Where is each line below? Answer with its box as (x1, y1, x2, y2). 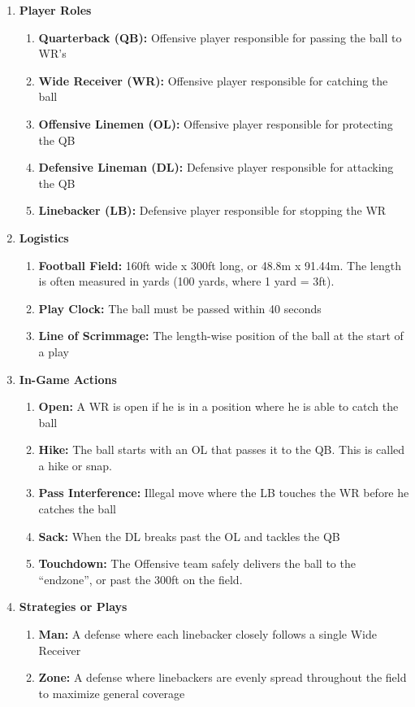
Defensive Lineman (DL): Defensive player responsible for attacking (38, 159, 394, 176)
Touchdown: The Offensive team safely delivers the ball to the (38, 555, 356, 572)
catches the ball (38, 500, 116, 517)
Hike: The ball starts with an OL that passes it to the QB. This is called (38, 441, 405, 458)
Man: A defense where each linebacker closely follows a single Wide (38, 626, 377, 643)
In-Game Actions (19, 370, 117, 387)
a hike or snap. (38, 456, 112, 474)
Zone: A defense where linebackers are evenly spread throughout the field (38, 669, 407, 686)
